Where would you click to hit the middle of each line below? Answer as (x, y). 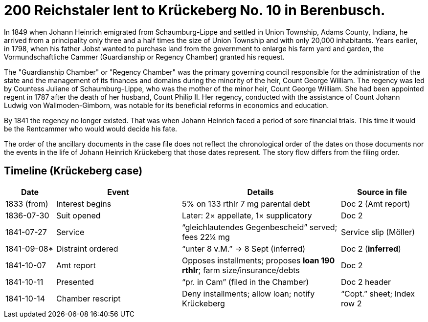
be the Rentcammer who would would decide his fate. (91, 129)
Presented (75, 282)
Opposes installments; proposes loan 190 (259, 260)
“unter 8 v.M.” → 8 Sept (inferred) (244, 248)
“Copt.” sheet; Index (378, 293)
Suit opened (79, 215)
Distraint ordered (87, 248)
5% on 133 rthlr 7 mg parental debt (246, 204)
